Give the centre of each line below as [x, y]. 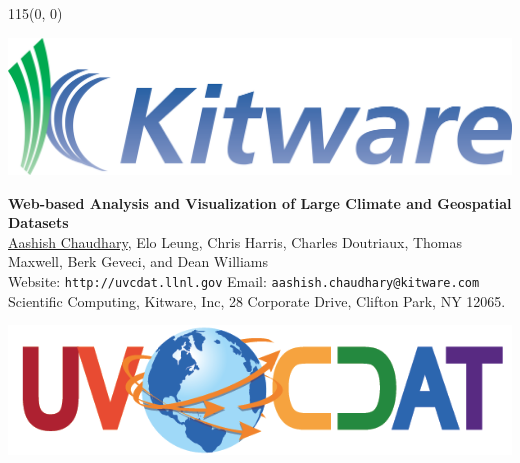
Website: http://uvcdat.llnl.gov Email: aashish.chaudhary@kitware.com [244, 280]
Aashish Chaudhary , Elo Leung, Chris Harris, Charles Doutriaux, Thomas [235, 241]
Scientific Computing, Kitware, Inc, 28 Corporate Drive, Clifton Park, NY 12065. [257, 300]
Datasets [38, 222]
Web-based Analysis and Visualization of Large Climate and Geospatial [260, 202]
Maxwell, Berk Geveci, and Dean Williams [138, 261]
